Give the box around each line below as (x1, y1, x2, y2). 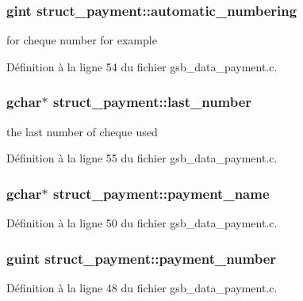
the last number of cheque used (6, 123, 158, 139)
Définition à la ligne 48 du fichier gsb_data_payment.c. (6, 279, 278, 295)
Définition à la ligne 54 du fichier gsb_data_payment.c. (6, 58, 278, 74)
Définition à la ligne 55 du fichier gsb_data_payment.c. (6, 150, 278, 166)
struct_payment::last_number (53, 92, 252, 112)
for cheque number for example (6, 32, 157, 48)
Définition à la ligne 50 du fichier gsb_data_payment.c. (6, 215, 278, 231)
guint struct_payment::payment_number (6, 248, 277, 268)
